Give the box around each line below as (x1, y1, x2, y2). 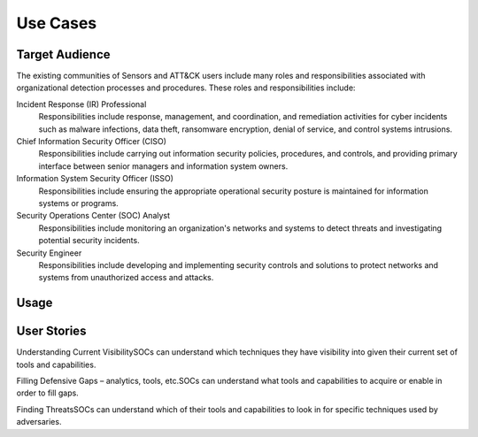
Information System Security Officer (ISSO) (16, 173, 174, 184)
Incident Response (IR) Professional (16, 98, 147, 110)
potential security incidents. (38, 235, 141, 246)
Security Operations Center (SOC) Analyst (16, 211, 171, 221)
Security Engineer (16, 248, 82, 258)
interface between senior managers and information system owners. (38, 160, 289, 172)
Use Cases (16, 13, 97, 33)
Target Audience (16, 47, 111, 62)
